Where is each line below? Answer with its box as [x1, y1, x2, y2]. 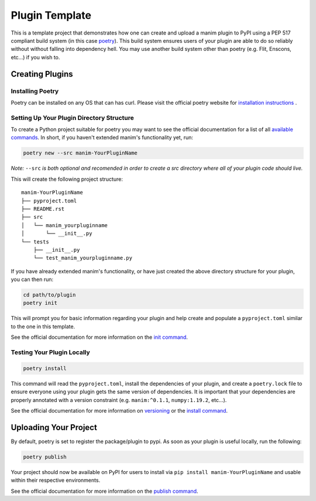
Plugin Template [11, 9, 92, 22]
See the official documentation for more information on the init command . [11, 334, 188, 341]
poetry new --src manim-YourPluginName [23, 150, 138, 156]
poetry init [23, 300, 58, 307]
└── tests [21, 238, 49, 245]
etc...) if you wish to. [11, 53, 60, 61]
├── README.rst [21, 205, 65, 212]
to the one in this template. [11, 322, 75, 330]
